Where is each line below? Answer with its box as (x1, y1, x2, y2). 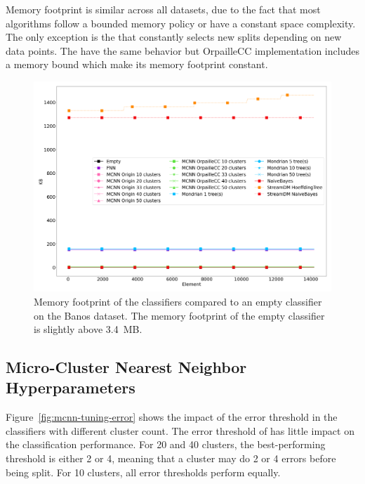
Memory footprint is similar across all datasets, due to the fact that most (6, 2, 321, 16)
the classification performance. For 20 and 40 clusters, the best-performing (6, 437, 326, 452)
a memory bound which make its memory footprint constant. (6, 57, 268, 72)
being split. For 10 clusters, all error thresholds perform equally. (6, 464, 281, 479)
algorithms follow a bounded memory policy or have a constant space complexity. (6, 15, 356, 30)
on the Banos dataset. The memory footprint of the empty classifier (34, 308, 325, 322)
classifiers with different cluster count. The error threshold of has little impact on (6, 423, 354, 438)
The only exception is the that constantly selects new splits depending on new (6, 30, 342, 44)
